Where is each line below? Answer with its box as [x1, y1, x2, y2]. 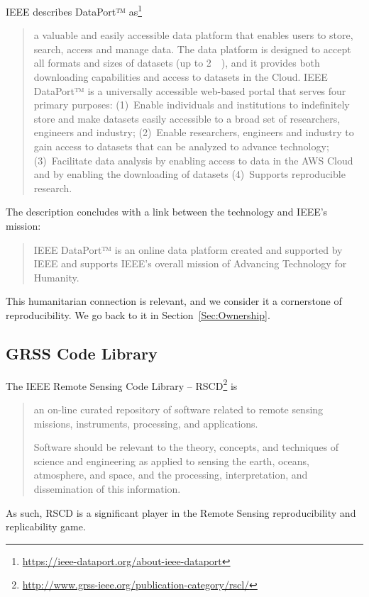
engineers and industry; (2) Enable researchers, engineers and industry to [33, 125, 354, 140]
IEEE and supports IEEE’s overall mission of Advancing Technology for [33, 256, 347, 271]
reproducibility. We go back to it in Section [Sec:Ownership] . [6, 307, 270, 322]
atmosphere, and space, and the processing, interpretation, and [33, 467, 308, 482]
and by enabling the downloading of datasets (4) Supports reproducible [33, 167, 346, 182]
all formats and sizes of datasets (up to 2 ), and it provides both [33, 55, 320, 70]
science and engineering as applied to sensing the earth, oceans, [33, 453, 309, 468]
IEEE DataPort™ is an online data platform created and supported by [33, 242, 343, 257]
